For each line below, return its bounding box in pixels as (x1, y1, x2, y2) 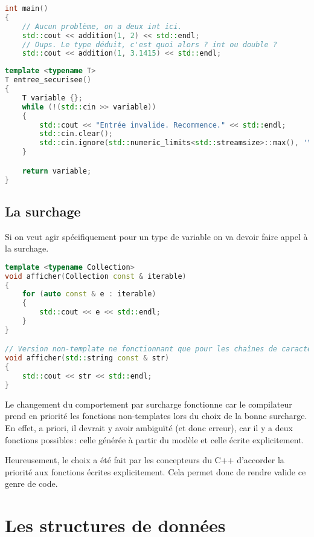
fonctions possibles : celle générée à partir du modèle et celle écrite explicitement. (5, 433, 304, 446)
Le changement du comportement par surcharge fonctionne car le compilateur (5, 397, 292, 410)
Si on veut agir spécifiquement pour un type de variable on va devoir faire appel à (5, 230, 308, 242)
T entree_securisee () (5, 76, 92, 85)
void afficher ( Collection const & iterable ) (5, 272, 187, 281)
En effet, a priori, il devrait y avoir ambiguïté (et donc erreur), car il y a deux (5, 421, 293, 434)
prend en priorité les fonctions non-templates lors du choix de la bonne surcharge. (5, 409, 307, 422)
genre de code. (5, 477, 58, 490)
